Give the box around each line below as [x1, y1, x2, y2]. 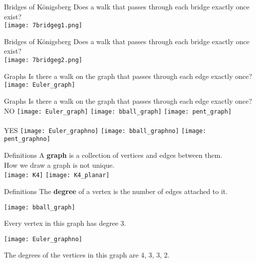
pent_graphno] [4, 135, 51, 143]
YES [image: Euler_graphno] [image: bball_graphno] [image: [4, 125, 206, 135]
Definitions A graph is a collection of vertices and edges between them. [4, 150, 223, 160]
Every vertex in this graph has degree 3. [4, 218, 126, 228]
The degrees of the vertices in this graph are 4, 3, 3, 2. [4, 250, 170, 260]
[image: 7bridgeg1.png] [4, 22, 83, 29]
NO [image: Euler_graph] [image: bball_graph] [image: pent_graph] [4, 105, 232, 116]
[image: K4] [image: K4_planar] [4, 172, 110, 179]
